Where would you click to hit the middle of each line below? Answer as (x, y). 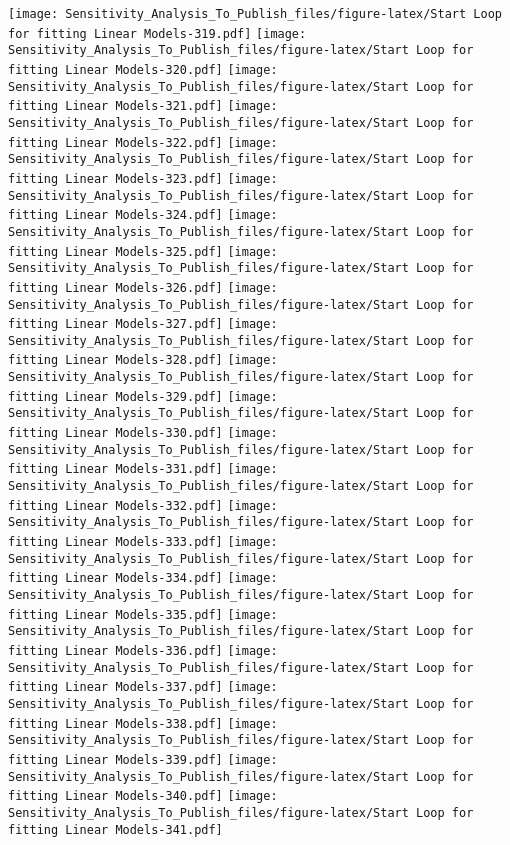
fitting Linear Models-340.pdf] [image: (143, 796)
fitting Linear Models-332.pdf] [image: (143, 505)
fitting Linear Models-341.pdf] (115, 829)
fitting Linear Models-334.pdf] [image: (143, 578)
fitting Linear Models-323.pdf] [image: (143, 178)
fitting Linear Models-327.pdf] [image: (143, 324)
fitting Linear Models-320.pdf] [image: (143, 69)
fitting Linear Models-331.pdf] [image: (143, 469)
